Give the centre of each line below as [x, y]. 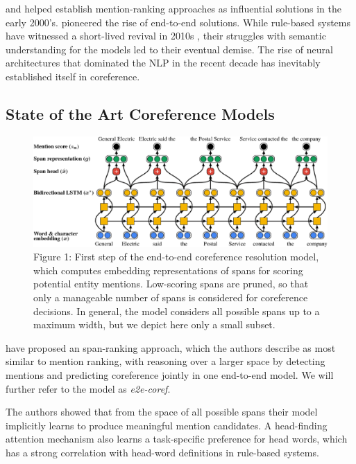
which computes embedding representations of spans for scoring [168, 270]
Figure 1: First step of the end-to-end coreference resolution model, [176, 257]
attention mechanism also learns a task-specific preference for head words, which [177, 439]
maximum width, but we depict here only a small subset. [154, 324]
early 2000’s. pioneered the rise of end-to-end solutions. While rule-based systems [178, 22]
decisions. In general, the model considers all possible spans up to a [177, 311]
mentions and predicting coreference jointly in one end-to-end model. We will [170, 374]
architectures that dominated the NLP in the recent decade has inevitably [163, 63]
